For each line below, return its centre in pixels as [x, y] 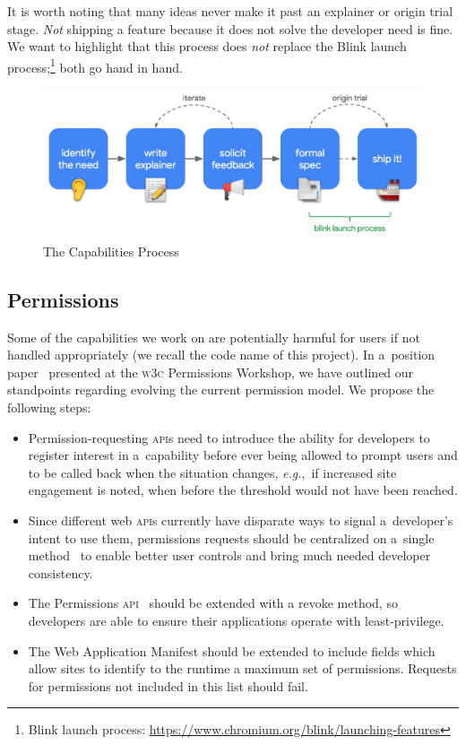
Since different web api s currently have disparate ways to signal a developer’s [241, 520]
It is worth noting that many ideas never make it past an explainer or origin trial [230, 11]
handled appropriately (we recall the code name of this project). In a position [221, 355]
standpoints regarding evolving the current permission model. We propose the [221, 390]
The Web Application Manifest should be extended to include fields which [232, 650]
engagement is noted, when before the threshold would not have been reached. [243, 490]
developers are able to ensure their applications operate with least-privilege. [236, 621]
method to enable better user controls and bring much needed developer [229, 555]
